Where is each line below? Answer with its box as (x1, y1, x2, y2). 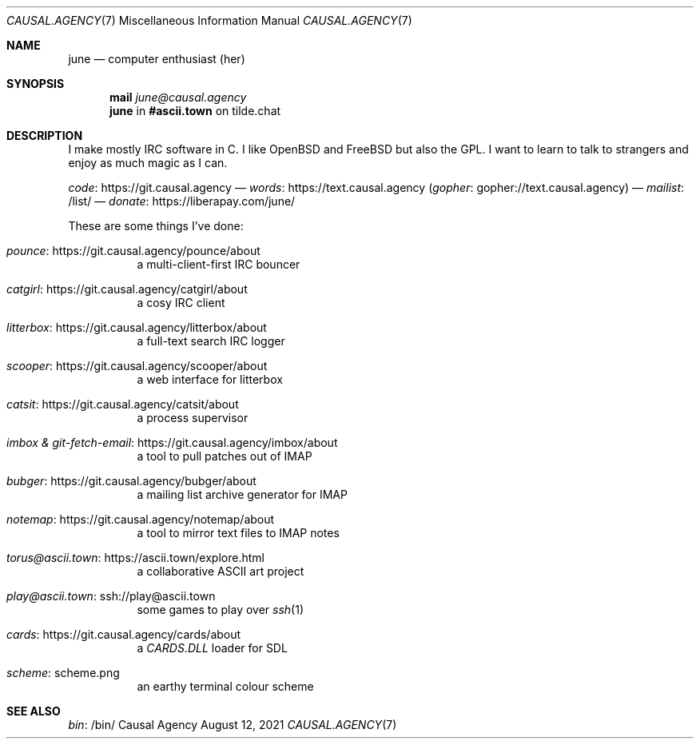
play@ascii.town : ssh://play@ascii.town (6, 589, 216, 603)
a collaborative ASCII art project (137, 564, 304, 578)
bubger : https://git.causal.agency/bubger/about (6, 474, 257, 488)
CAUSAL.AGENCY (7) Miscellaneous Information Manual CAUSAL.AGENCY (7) (6, 14, 412, 27)
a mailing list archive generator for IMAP (137, 488, 348, 501)
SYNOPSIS (6, 77, 65, 90)
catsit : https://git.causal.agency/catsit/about (6, 397, 239, 411)
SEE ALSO (6, 704, 61, 718)
